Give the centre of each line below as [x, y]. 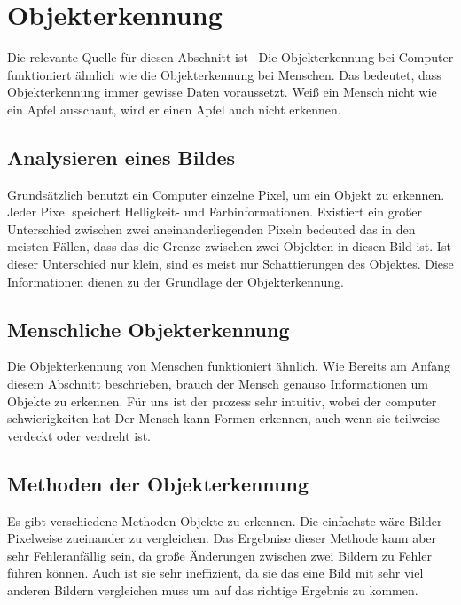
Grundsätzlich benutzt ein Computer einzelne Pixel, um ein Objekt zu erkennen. [226, 194]
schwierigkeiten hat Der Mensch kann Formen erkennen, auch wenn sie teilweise [224, 418]
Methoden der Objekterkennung [158, 483]
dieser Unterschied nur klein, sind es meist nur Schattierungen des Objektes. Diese [230, 264]
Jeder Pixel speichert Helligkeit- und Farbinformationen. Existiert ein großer [215, 212]
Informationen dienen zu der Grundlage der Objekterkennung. [176, 281]
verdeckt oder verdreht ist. [79, 435]
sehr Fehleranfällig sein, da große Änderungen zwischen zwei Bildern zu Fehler [219, 555]
